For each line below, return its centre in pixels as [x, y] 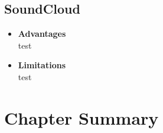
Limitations [42, 65]
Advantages [42, 34]
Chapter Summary [81, 117]
